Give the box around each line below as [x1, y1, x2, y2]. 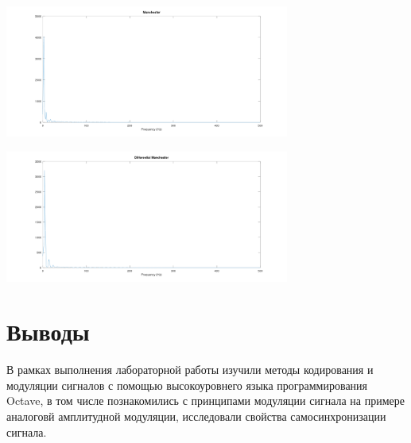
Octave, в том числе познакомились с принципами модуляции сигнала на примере [6, 392, 405, 409]
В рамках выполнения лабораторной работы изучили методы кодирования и [6, 361, 374, 378]
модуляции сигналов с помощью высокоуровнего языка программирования [6, 376, 368, 393]
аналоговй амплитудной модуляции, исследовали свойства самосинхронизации [6, 408, 386, 425]
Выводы [6, 315, 90, 348]
